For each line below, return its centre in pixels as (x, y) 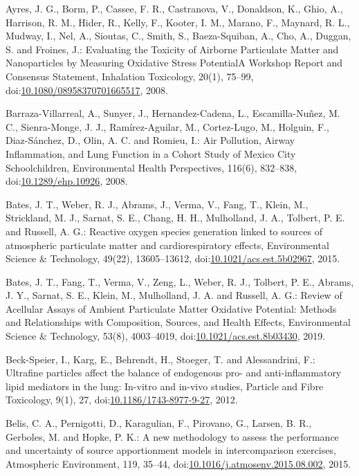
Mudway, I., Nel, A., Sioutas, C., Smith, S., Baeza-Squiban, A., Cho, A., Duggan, (178, 36)
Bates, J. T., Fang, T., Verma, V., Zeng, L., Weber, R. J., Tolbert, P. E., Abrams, (180, 281)
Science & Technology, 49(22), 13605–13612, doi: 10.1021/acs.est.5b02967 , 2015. (173, 258)
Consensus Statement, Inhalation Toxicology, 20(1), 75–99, (130, 76)
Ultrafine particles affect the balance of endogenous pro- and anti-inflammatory (174, 373)
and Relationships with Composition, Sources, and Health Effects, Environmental (178, 322)
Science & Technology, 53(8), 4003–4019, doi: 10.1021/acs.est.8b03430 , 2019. (166, 336)
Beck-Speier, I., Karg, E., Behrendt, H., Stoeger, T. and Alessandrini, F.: (160, 359)
